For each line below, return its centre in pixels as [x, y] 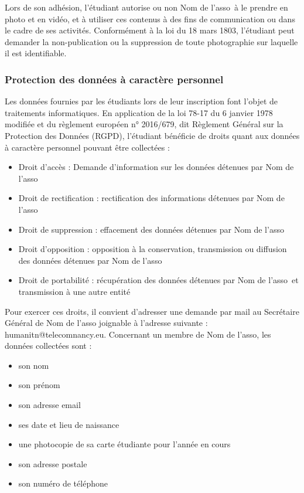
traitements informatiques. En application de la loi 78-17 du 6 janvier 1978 [139, 112]
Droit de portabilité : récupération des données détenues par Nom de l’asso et [158, 280]
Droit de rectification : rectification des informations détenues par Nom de [151, 198]
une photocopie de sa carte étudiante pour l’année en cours [124, 444]
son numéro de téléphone [63, 483]
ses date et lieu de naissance [69, 424]
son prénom [39, 385]
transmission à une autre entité [74, 291]
